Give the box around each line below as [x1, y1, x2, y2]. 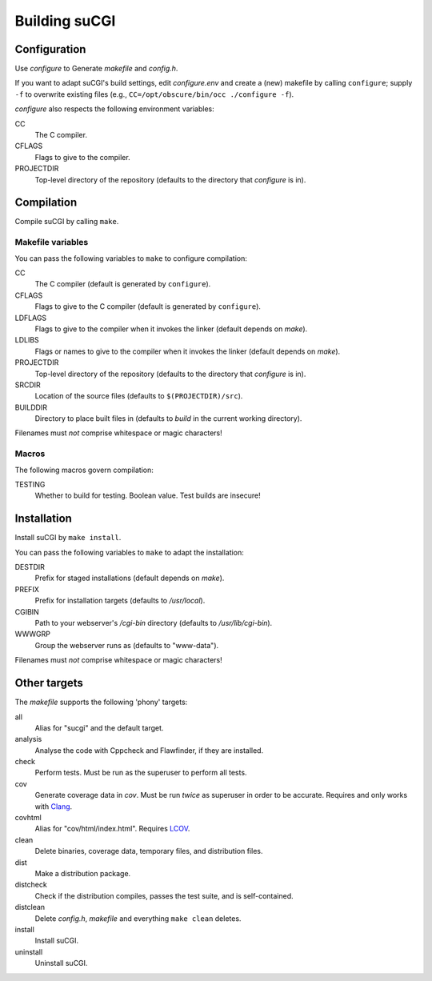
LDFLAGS [14, 313, 47, 322]
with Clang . [34, 801, 73, 811]
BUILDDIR [14, 402, 48, 412]
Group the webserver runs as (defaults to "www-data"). [34, 640, 219, 650]
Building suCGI [14, 12, 116, 30]
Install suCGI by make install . [14, 533, 122, 543]
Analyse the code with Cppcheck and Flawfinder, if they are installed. [34, 745, 264, 755]
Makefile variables [14, 237, 89, 248]
